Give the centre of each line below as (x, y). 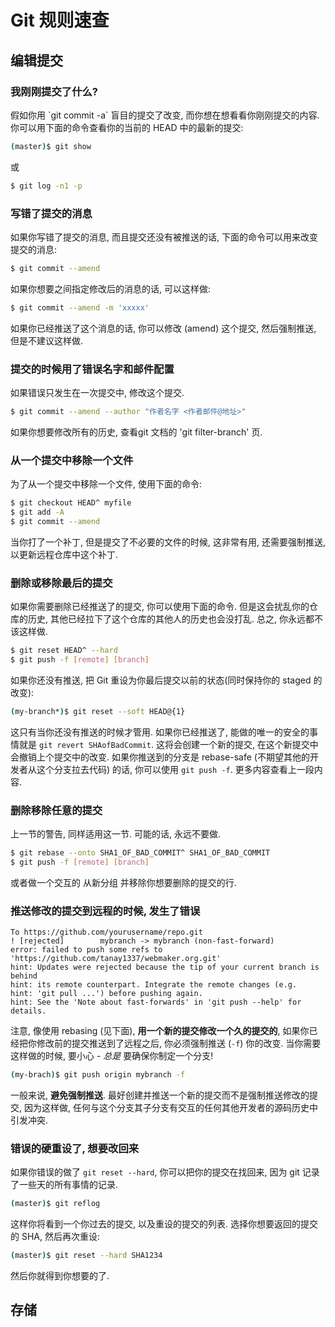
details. (28, 1011)
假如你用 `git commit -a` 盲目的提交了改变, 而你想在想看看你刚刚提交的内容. (165, 115)
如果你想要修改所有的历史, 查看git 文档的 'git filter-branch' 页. (136, 432)
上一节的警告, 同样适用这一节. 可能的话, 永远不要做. (115, 833)
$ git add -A (37, 512)
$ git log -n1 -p (46, 186)
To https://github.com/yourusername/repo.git (106, 932)
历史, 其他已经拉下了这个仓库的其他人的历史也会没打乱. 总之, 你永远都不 (175, 619)
